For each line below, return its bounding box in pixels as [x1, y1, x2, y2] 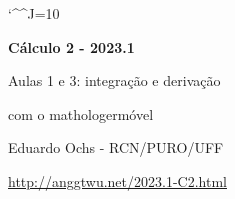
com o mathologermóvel [8, 103, 154, 124]
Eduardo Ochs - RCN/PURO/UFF [8, 137, 224, 158]
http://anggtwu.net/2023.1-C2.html [8, 170, 227, 191]
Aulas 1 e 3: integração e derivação [8, 70, 221, 91]
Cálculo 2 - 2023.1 [8, 36, 135, 57]
